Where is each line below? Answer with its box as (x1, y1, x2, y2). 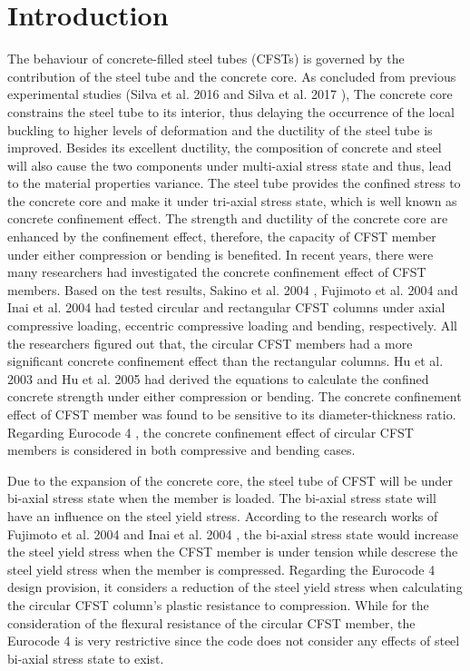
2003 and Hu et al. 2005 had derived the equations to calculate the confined (7, 369, 429, 388)
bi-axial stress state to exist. (7, 648, 164, 667)
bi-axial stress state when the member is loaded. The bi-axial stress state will (7, 488, 436, 508)
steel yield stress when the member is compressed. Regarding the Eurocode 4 (7, 559, 436, 578)
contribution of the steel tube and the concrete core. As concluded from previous (7, 66, 456, 85)
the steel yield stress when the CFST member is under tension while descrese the (7, 542, 458, 561)
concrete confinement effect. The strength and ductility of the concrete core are (7, 209, 448, 228)
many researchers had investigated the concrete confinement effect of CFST (7, 262, 426, 281)
